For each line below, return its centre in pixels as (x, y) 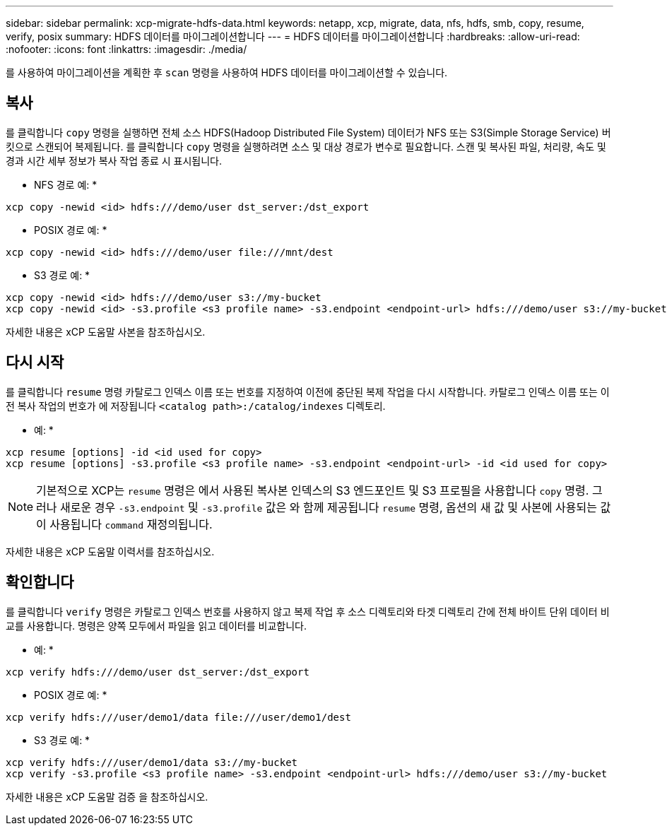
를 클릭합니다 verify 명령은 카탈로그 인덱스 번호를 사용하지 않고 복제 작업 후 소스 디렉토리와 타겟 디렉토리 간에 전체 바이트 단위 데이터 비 (308, 611)
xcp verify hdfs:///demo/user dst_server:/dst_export (158, 672)
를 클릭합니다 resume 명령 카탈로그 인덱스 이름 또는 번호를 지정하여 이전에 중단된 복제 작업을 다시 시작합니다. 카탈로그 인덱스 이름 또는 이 (308, 391)
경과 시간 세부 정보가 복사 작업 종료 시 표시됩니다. (114, 160)
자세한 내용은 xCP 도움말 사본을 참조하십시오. (106, 331)
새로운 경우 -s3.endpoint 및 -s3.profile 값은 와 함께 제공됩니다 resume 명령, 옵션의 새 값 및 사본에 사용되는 (329, 507)
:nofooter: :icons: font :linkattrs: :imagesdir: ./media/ (126, 49)
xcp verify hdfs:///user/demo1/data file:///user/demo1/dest (178, 717)
